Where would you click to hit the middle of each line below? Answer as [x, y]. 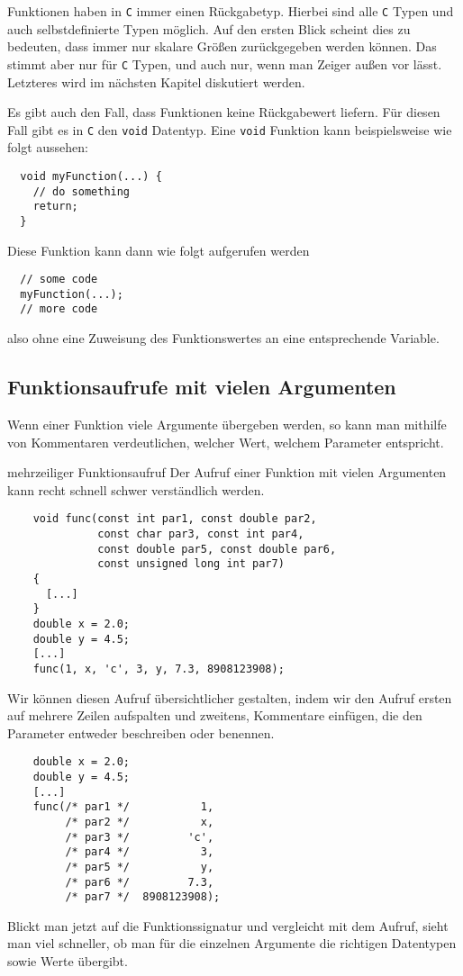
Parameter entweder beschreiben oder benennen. [141, 732]
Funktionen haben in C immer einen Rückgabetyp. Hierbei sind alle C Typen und [231, 11]
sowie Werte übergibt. [68, 961]
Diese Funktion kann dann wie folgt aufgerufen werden [159, 250]
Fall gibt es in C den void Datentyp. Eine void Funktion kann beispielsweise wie [230, 129]
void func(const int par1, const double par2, [175, 519]
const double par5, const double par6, [217, 549]
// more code [59, 309]
